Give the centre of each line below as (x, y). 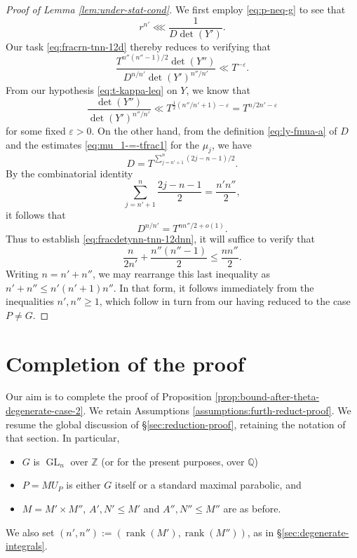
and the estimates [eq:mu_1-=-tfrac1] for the (102, 144)
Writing (22, 273)
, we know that (218, 90)
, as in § (264, 532)
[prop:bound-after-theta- (267, 396)
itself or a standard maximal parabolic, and (208, 485)
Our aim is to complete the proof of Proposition (109, 396)
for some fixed (36, 131)
